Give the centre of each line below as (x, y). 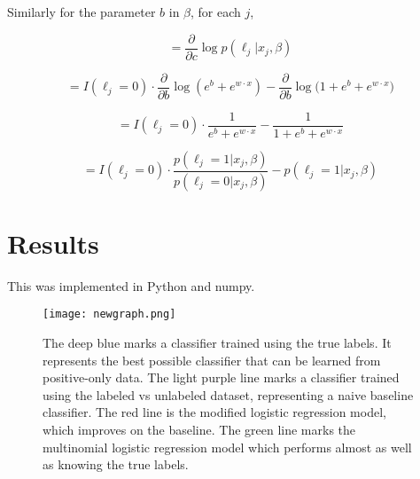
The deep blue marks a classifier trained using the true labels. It (217, 343)
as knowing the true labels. (116, 464)
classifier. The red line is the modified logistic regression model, (214, 412)
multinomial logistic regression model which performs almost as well (227, 447)
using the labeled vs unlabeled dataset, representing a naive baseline (228, 394)
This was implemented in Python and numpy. (131, 285)
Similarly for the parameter (82, 12)
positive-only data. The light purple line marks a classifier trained (221, 377)
